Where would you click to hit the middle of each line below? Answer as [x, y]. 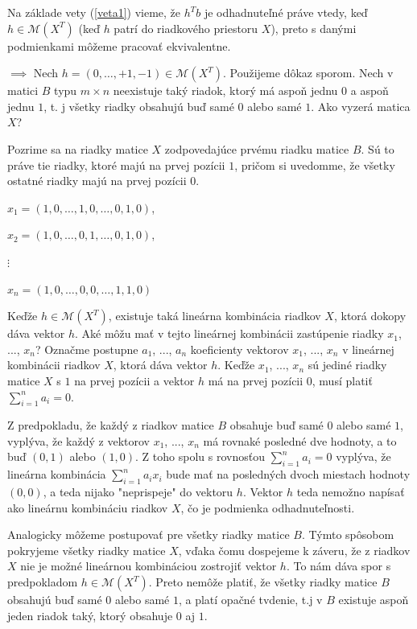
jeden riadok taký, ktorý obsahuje [90, 615]
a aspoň [370, 90]
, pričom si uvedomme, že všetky [315, 164]
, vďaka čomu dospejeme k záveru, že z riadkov [294, 550]
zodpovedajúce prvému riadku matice [257, 148]
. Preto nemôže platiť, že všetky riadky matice [263, 582]
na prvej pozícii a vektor [134, 380]
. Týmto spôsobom [348, 534]
